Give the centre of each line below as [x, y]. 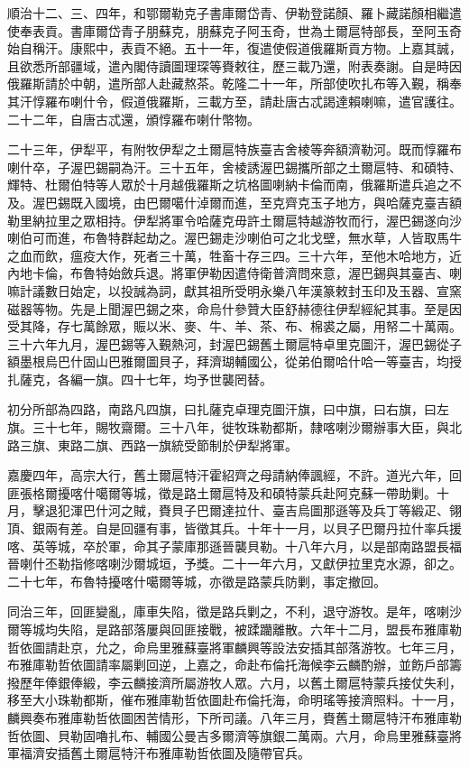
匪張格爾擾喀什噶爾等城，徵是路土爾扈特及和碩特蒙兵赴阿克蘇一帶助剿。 [222, 492]
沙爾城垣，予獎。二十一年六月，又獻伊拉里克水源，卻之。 [291, 564]
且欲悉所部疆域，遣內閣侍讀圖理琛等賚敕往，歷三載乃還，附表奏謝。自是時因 [234, 65]
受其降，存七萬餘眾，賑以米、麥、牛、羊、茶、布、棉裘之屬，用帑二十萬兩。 [234, 326]
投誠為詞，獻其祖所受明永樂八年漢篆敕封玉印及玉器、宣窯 [291, 290]
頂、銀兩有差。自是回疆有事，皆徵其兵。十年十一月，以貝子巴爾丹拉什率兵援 [234, 528]
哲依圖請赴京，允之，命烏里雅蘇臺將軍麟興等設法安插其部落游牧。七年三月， [234, 647]
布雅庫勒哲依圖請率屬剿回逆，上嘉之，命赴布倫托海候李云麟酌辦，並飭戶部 [228, 665]
